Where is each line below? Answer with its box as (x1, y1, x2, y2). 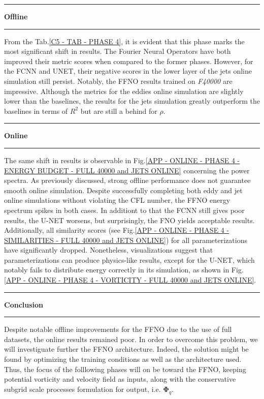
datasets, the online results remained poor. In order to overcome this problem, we (4, 333, 258, 344)
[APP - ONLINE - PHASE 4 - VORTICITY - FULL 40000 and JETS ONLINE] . (4, 274, 256, 285)
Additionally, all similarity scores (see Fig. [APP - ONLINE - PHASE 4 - (4, 225, 229, 235)
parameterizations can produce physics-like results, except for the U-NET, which (4, 254, 255, 265)
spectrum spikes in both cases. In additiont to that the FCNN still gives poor (4, 204, 245, 215)
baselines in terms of (4, 105, 68, 116)
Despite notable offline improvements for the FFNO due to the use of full (4, 324, 232, 334)
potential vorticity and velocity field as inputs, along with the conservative (4, 374, 236, 384)
